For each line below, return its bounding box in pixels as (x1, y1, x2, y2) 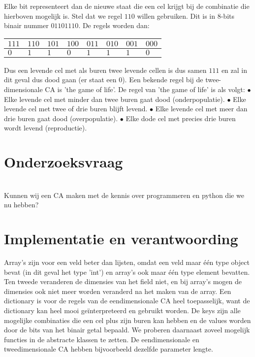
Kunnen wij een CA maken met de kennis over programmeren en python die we (4, 190, 244, 200)
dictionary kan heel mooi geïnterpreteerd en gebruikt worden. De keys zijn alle (4, 305, 241, 315)
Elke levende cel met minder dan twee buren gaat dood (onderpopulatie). (4, 94, 225, 104)
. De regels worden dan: (78, 20, 150, 31)
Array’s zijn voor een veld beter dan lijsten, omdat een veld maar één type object (4, 257, 250, 267)
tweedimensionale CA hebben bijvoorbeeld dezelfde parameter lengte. (4, 344, 213, 354)
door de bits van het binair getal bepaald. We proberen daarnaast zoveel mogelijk (4, 325, 250, 335)
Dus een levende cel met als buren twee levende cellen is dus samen (4, 65, 207, 75)
